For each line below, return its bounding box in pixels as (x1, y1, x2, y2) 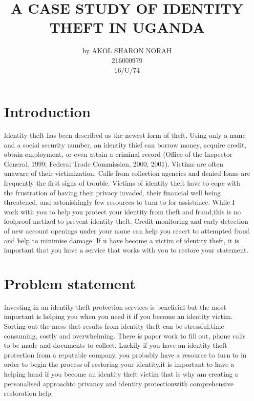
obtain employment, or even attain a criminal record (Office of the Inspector (4, 149, 233, 159)
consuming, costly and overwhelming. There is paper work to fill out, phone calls (4, 330, 246, 340)
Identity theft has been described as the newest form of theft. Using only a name (4, 130, 246, 140)
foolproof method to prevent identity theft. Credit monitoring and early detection (4, 216, 248, 226)
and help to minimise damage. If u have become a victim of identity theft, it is (4, 235, 239, 245)
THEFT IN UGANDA (49, 17, 205, 37)
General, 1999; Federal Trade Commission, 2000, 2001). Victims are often (4, 158, 224, 169)
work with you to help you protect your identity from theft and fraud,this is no (4, 206, 241, 216)
